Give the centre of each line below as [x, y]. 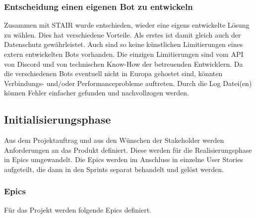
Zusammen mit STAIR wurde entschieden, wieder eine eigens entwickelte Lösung [127, 25]
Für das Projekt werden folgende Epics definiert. [78, 209]
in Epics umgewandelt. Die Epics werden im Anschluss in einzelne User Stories [124, 159]
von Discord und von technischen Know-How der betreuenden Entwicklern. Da [124, 64]
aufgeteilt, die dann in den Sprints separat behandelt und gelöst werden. [114, 169]
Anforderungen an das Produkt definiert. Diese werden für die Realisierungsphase [128, 150]
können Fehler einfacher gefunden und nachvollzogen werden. [96, 93]
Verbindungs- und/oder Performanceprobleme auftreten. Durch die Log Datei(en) [128, 83]
